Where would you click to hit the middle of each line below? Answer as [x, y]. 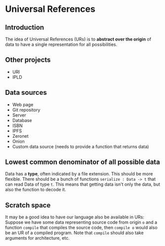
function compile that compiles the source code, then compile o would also [81, 228]
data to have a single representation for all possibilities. [61, 44]
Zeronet [20, 136]
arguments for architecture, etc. [38, 238]
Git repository [26, 110]
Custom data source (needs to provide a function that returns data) [81, 146]
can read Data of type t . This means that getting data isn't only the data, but [83, 184]
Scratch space [28, 205]
